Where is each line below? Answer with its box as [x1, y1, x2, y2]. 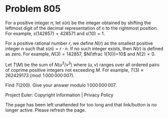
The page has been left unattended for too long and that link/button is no [5, 101, 157, 107]
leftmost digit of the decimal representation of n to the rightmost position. [5, 25, 158, 31]
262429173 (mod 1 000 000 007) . [5, 72, 75, 78]
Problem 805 [5, 3, 61, 15]
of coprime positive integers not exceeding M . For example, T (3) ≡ [5, 67, 144, 73]
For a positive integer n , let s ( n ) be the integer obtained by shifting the [5, 20, 151, 26]
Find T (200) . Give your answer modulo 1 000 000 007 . [5, 82, 117, 88]
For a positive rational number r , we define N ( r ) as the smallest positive [5, 40, 153, 46]
